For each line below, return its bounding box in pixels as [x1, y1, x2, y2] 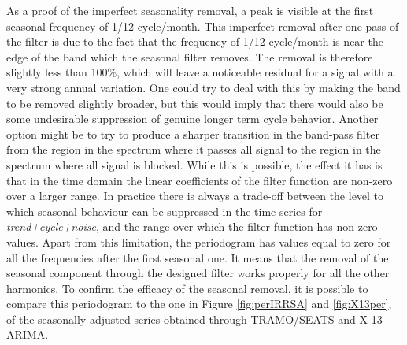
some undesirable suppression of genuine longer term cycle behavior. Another [6, 110, 379, 127]
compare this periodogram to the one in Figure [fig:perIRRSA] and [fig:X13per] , [6, 295, 392, 312]
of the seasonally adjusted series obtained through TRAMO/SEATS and [6, 310, 356, 327]
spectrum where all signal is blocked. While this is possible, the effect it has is [6, 156, 383, 172]
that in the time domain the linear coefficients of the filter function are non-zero [6, 172, 393, 188]
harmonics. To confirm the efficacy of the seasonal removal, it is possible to [6, 280, 368, 296]
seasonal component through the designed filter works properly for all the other [6, 265, 390, 281]
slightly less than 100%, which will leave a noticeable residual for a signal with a [6, 64, 394, 80]
